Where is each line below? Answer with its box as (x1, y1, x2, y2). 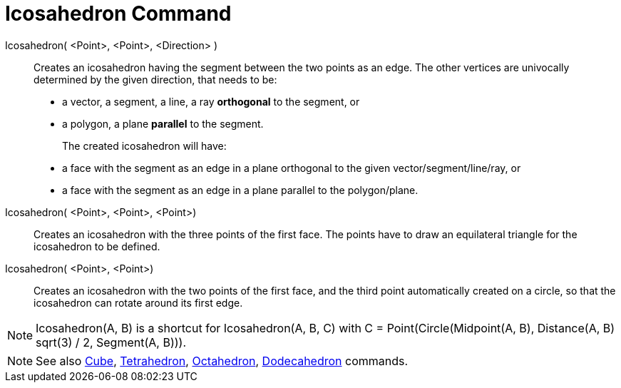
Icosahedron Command (5, 1, 232, 26)
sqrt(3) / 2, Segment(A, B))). (36, 335, 187, 349)
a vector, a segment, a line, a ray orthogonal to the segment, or (62, 95, 360, 108)
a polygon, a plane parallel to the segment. (62, 117, 264, 130)
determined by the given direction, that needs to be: (34, 73, 277, 86)
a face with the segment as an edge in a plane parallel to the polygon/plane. (62, 183, 419, 196)
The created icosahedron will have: (62, 139, 227, 152)
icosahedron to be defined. (34, 240, 160, 252)
